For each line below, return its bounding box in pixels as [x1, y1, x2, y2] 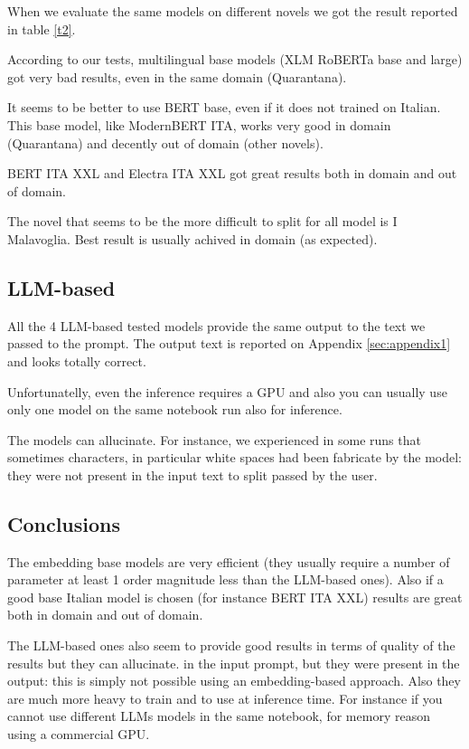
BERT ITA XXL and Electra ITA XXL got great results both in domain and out [7, 164, 457, 183]
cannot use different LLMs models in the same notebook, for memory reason [7, 706, 430, 725]
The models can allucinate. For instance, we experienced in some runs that [7, 430, 421, 449]
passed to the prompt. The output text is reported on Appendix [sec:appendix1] [7, 334, 451, 353]
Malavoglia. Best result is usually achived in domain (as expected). [7, 229, 378, 248]
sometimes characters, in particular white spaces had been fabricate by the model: [7, 448, 462, 467]
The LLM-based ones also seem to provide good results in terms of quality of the [7, 636, 455, 655]
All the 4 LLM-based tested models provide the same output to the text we [7, 316, 426, 335]
